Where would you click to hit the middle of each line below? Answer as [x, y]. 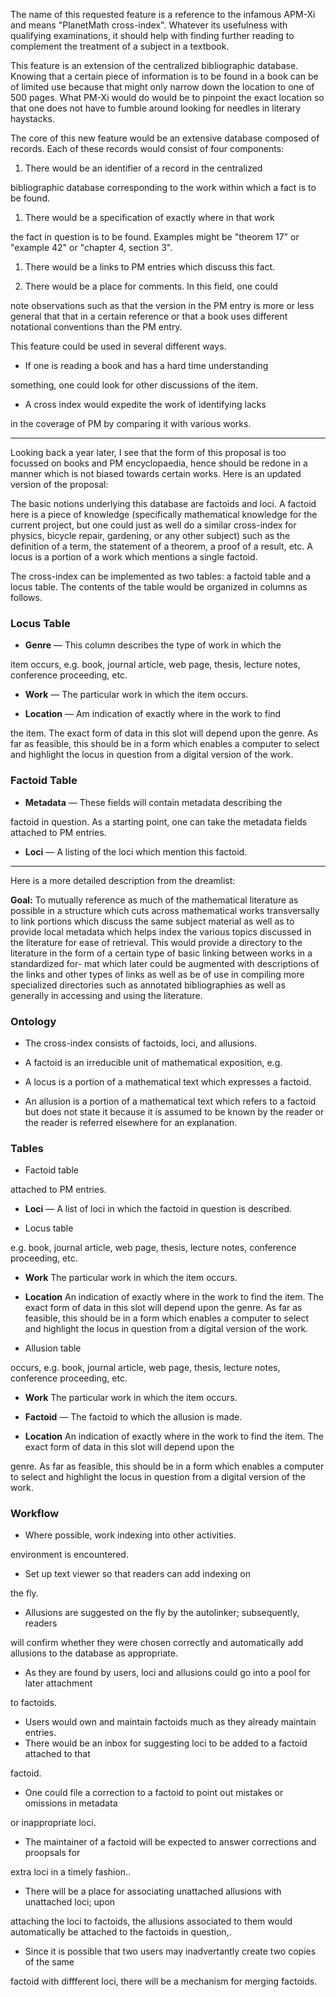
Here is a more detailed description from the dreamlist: [123, 880]
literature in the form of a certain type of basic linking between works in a [161, 953]
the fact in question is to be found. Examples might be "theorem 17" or [155, 237]
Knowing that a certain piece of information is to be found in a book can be [164, 76]
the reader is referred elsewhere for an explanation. [131, 1122]
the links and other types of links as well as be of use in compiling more [157, 974]
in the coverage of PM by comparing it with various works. [131, 423]
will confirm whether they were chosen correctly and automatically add [157, 1643]
